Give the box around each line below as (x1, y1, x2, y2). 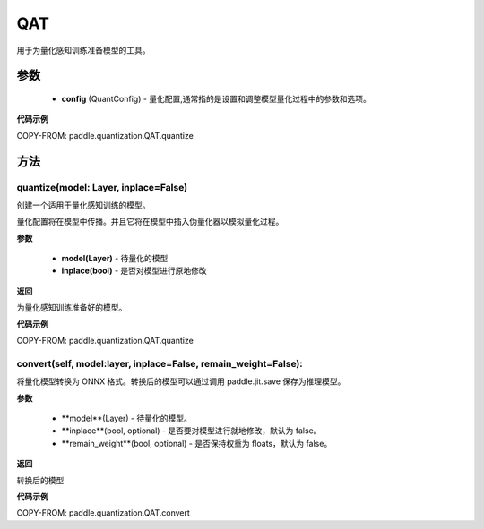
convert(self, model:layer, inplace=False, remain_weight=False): (16, 357, 304, 370)
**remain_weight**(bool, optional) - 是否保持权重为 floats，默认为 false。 (61, 438, 333, 448)
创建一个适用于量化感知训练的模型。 (16, 200, 151, 210)
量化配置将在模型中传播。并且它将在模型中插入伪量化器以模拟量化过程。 (16, 216, 284, 227)
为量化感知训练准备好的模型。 (16, 303, 127, 313)
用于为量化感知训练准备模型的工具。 (16, 45, 151, 55)
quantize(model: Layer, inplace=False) (16, 181, 188, 193)
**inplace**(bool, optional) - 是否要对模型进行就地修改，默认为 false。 (61, 425, 322, 436)
